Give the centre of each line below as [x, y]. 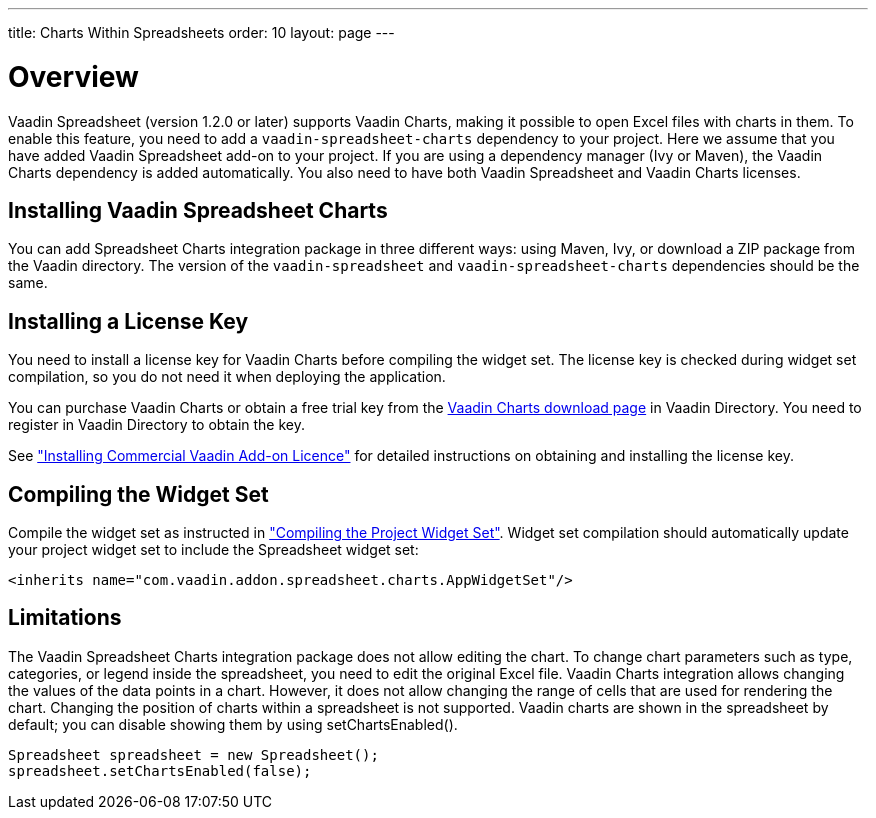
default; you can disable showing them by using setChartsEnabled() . [233, 724]
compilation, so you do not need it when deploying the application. [227, 377]
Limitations [65, 618]
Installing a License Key [128, 321]
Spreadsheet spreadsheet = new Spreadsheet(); [193, 754]
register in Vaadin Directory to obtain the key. [157, 425]
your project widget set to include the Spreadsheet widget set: [213, 550]
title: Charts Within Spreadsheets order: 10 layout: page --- [201, 32]
